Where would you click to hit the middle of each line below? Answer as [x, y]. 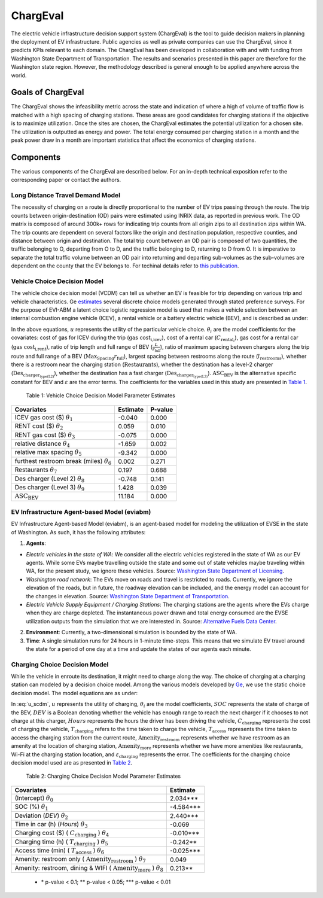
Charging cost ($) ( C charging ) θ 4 [62, 833]
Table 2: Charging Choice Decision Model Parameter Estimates [103, 776]
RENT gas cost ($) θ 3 [45, 435]
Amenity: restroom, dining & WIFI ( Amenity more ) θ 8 [89, 868]
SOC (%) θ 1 [32, 807]
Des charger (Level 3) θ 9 [50, 488]
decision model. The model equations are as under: [74, 693]
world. [19, 75]
